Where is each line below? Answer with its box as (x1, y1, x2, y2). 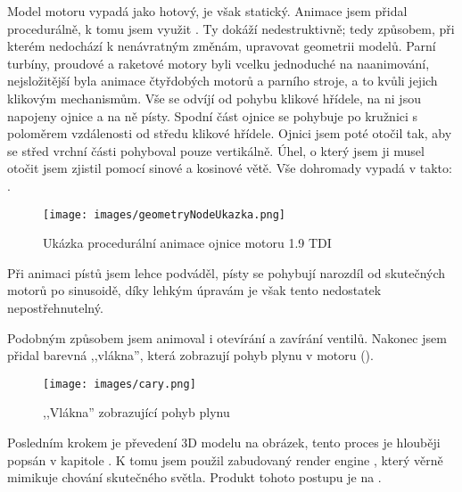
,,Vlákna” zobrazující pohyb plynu (43, 403, 230, 422)
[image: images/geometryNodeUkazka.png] (43, 208, 286, 221)
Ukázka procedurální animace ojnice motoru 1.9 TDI (43, 234, 332, 252)
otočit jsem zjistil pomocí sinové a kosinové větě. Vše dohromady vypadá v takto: (7, 159, 452, 177)
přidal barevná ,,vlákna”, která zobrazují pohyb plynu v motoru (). (7, 346, 374, 365)
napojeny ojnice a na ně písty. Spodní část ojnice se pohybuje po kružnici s (7, 106, 418, 125)
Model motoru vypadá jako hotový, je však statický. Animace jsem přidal (7, 2, 408, 20)
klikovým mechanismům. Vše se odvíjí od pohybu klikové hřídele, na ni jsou (7, 88, 421, 107)
